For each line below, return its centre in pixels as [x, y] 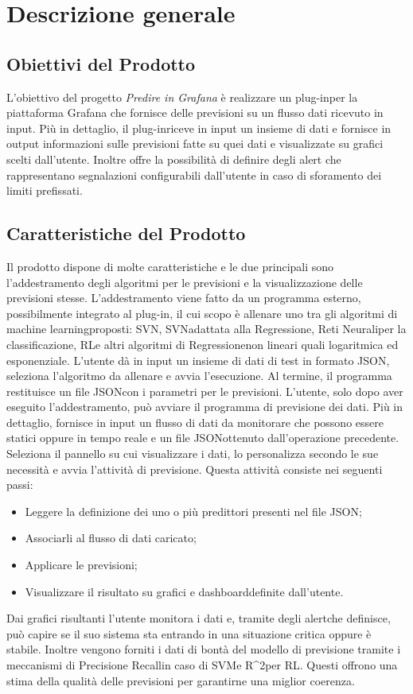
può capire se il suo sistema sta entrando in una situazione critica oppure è [189, 633]
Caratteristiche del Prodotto [126, 233]
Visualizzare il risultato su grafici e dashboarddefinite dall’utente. [184, 591]
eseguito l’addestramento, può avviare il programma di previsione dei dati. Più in [205, 407]
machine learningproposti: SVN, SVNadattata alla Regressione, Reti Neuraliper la [206, 329]
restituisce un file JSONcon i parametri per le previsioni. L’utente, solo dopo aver [205, 391]
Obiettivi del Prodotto [101, 63]
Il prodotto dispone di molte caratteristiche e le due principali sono [170, 266]
